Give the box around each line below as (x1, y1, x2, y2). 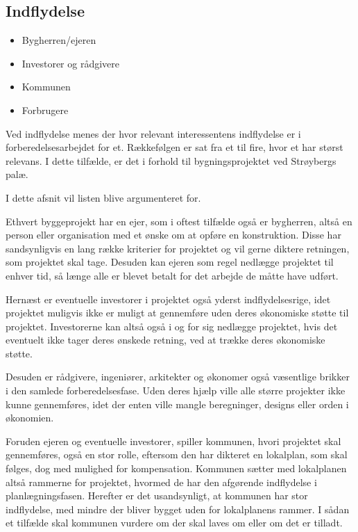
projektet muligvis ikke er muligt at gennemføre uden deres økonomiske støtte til (6, 305, 349, 320)
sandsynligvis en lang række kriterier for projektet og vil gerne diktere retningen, (6, 241, 350, 255)
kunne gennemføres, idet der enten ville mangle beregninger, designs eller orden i (6, 396, 349, 411)
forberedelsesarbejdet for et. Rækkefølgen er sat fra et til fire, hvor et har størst (6, 140, 343, 154)
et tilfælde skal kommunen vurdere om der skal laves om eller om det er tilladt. (6, 515, 343, 530)
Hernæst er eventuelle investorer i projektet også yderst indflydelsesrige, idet (6, 291, 331, 306)
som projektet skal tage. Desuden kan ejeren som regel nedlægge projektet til (6, 255, 334, 269)
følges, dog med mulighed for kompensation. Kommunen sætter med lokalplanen (6, 461, 347, 476)
